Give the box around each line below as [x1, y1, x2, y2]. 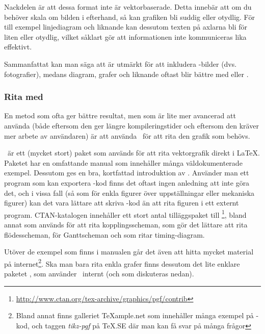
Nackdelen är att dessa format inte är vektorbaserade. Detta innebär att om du [4, 2, 252, 12]
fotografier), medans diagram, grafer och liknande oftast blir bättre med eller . [4, 68, 249, 79]
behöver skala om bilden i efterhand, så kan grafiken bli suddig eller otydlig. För [4, 11, 255, 22]
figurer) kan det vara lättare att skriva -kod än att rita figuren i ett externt [4, 197, 239, 208]
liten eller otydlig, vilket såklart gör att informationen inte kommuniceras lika [4, 31, 247, 42]
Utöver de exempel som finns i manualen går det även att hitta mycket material [4, 246, 254, 257]
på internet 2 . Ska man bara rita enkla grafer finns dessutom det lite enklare [4, 256, 240, 269]
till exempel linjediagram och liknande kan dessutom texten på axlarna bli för [4, 21, 248, 32]
